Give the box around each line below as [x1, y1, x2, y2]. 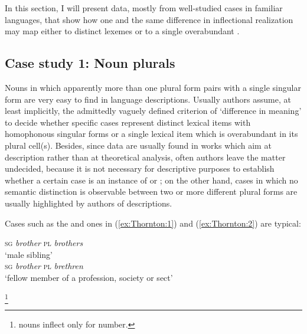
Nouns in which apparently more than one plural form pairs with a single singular [5, 81, 301, 93]
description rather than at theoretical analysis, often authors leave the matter [5, 150, 286, 163]
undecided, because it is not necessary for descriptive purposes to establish [5, 162, 275, 175]
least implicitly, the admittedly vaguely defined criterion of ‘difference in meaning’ [5, 104, 302, 117]
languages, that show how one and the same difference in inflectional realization [5, 13, 293, 25]
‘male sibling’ [5, 248, 53, 260]
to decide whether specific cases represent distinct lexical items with [5, 116, 251, 128]
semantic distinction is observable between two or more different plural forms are [5, 185, 298, 198]
